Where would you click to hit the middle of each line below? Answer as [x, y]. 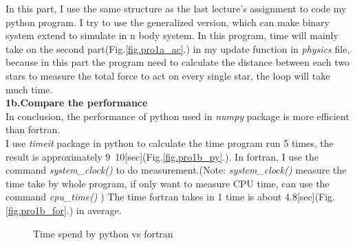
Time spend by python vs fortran [103, 233]
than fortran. [33, 129]
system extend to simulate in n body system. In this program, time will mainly [172, 35]
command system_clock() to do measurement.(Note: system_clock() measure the [176, 170]
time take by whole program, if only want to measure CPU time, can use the [168, 183]
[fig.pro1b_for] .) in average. [64, 210]
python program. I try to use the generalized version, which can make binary [168, 22]
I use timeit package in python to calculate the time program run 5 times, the [170, 142]
